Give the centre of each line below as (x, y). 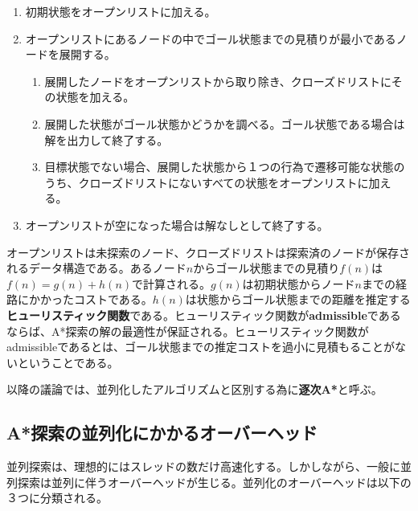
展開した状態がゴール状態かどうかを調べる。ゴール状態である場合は (225, 123)
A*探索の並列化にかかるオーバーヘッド (162, 433)
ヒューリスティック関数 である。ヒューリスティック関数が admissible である (204, 315)
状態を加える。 (95, 97)
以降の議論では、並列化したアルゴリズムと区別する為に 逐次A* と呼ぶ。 (195, 389)
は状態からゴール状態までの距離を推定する (298, 299)
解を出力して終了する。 (107, 139)
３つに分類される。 (57, 498)
